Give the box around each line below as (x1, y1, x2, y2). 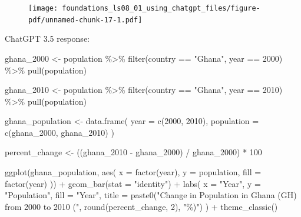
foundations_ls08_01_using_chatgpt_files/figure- (62, 4, 260, 12)
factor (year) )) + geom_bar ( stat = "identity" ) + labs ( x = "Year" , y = (5, 177, 261, 189)
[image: (28, 4, 58, 12)
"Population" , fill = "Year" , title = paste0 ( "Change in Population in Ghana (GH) (5, 189, 297, 201)
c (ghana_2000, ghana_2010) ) (5, 126, 114, 138)
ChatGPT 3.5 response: (5, 32, 90, 45)
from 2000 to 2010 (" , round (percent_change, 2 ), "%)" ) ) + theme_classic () (5, 200, 278, 212)
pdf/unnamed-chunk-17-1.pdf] (28, 15, 143, 24)
